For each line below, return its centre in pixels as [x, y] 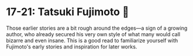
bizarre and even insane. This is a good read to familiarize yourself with [92, 40]
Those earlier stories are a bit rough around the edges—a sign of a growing [97, 28]
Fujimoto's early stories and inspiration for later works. [72, 47]
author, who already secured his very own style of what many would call [93, 34]
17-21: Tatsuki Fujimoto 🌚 [68, 12]
